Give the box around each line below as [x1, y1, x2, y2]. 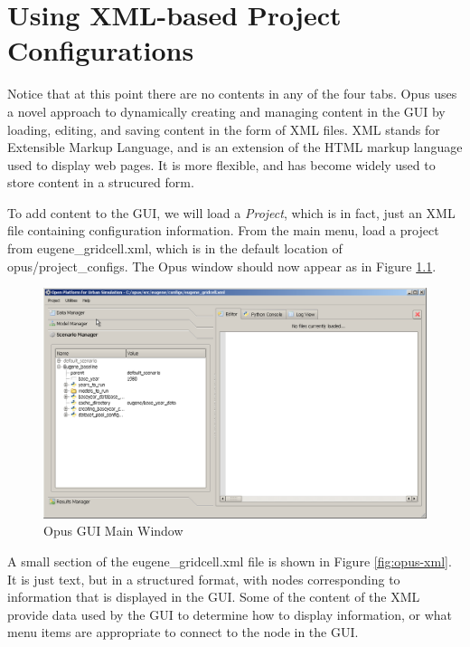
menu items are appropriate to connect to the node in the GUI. [7, 623, 359, 642]
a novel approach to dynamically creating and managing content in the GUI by [7, 101, 446, 120]
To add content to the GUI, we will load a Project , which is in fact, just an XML [7, 203, 456, 222]
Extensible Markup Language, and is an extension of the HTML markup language [7, 138, 463, 157]
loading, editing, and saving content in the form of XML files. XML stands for [7, 119, 440, 138]
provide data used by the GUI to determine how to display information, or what [7, 604, 452, 623]
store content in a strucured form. [7, 173, 194, 192]
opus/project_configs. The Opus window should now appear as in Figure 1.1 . [7, 256, 437, 275]
